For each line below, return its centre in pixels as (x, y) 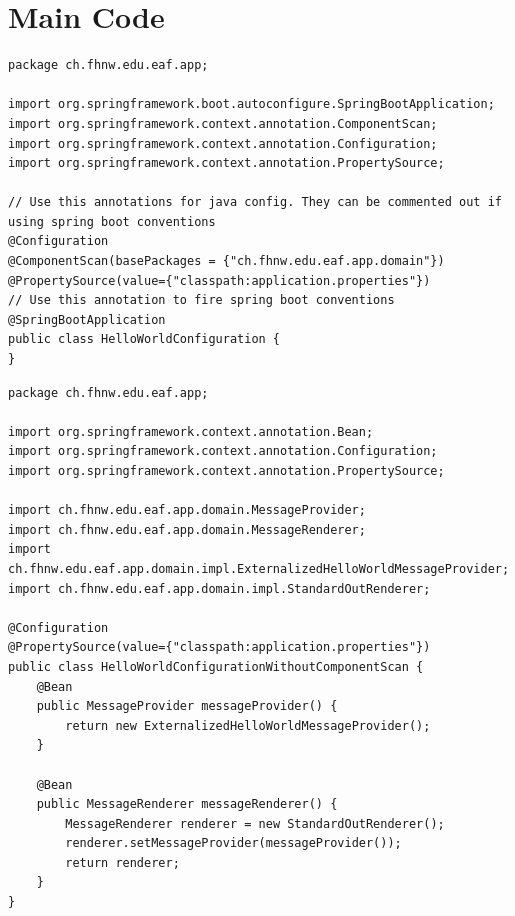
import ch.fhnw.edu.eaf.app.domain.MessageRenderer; (187, 529)
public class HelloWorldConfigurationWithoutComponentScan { (216, 666)
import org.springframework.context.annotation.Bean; (191, 431)
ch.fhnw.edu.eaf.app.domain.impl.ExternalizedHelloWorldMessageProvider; (259, 568)
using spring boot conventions (112, 221)
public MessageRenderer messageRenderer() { (187, 804)
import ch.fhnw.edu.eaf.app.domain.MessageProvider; (187, 510)
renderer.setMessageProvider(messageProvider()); (233, 843)
